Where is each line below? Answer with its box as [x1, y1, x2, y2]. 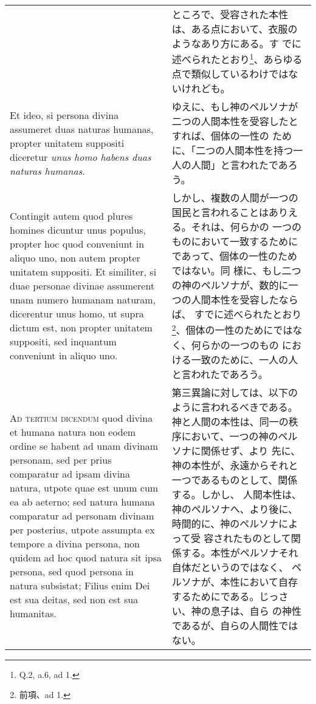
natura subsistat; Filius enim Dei [10, 578, 150, 593]
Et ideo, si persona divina [10, 107, 119, 122]
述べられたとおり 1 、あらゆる [171, 50, 303, 67]
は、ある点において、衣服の [171, 22, 298, 36]
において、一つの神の [181, 428, 278, 443]
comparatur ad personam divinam [10, 509, 154, 523]
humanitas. [10, 606, 57, 621]
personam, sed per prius [10, 453, 112, 467]
